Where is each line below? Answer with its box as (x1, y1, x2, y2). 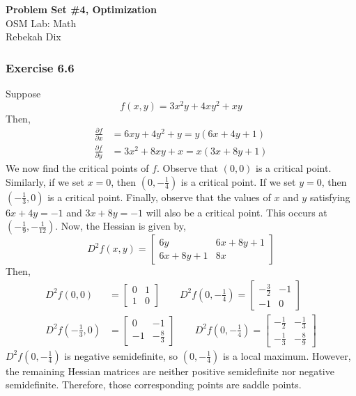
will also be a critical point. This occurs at (146, 205, 327, 219)
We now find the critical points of (6, 160, 149, 175)
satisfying (309, 189, 350, 204)
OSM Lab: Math (6, 15, 77, 30)
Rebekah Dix (6, 29, 61, 44)
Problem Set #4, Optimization (6, 2, 157, 16)
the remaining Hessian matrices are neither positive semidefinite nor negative (6, 363, 334, 378)
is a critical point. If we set (180, 174, 296, 189)
